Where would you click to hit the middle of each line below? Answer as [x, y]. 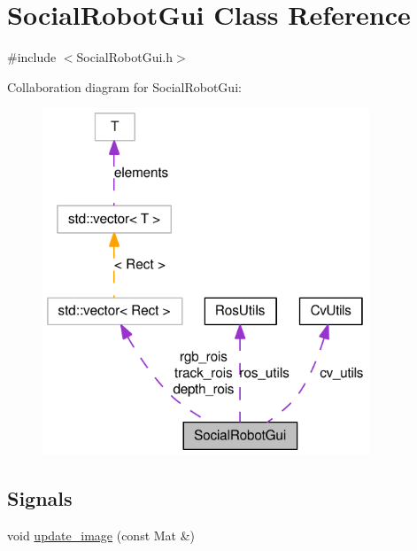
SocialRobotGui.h [125, 57]
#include [32, 57]
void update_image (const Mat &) [101, 535]
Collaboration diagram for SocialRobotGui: [124, 86]
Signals [40, 498]
